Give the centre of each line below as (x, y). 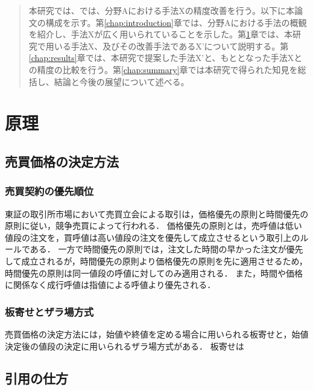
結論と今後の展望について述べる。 (122, 81)
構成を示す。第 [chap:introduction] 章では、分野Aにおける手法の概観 (176, 22)
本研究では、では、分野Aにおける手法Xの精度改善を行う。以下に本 (161, 10)
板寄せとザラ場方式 (49, 311)
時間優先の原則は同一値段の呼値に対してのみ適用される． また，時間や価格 (154, 273)
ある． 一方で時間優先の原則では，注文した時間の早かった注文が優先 (166, 249)
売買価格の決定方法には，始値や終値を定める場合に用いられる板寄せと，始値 (157, 334)
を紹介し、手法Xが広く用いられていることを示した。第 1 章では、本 (160, 34)
